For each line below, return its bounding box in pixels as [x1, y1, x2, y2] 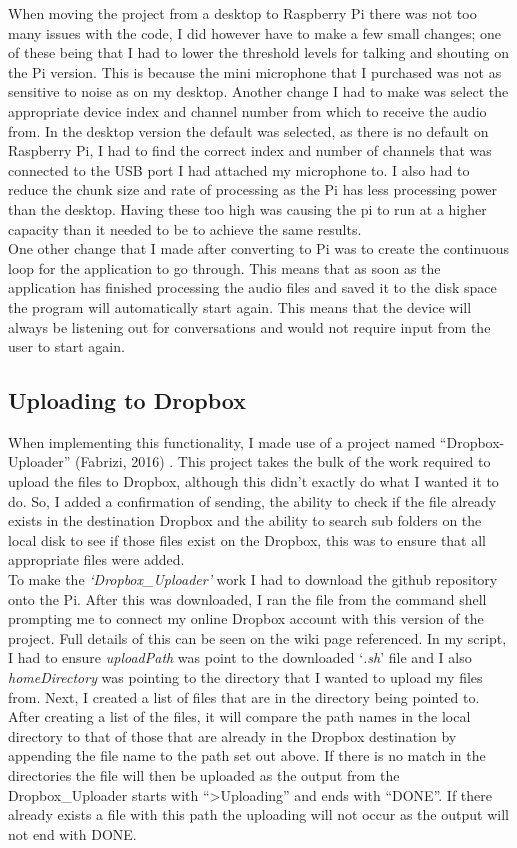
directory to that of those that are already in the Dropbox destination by [8, 725, 457, 746]
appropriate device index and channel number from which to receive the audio [8, 100, 487, 121]
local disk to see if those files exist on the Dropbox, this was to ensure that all [8, 529, 487, 550]
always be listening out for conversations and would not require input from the [8, 316, 491, 337]
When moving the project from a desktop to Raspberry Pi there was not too [8, 3, 477, 23]
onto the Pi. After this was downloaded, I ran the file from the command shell [8, 588, 487, 609]
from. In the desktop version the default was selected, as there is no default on [8, 120, 489, 141]
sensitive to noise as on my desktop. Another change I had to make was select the [8, 81, 509, 102]
